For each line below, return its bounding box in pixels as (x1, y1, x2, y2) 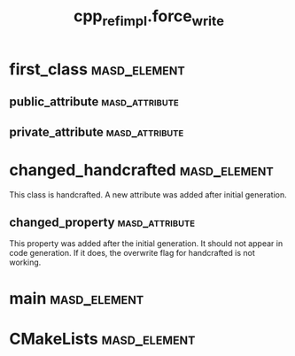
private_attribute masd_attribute (9, 124, 184, 139)
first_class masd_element (9, 59, 186, 79)
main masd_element (9, 288, 144, 308)
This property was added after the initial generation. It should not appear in (9, 238, 283, 249)
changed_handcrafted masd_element (9, 159, 275, 180)
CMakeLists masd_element (9, 329, 196, 349)
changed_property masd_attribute (9, 214, 196, 229)
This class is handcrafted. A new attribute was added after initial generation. (9, 189, 287, 200)
